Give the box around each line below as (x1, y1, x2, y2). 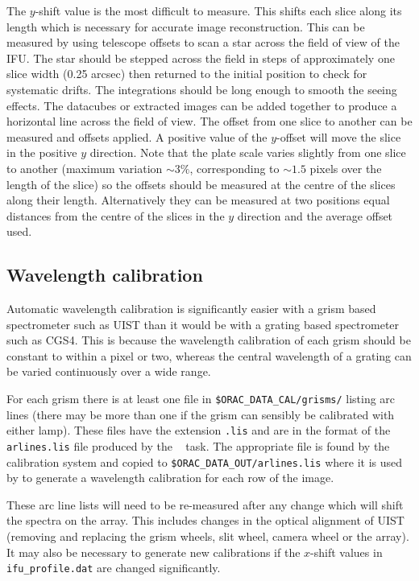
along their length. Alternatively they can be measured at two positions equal (6, 192, 390, 208)
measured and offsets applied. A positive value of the (6, 128, 268, 145)
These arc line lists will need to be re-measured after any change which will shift (6, 496, 404, 513)
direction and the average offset (237, 207, 393, 224)
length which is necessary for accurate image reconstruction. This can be (6, 18, 365, 35)
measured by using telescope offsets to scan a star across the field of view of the (6, 34, 400, 51)
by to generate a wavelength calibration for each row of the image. (6, 469, 334, 486)
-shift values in (310, 543, 383, 560)
